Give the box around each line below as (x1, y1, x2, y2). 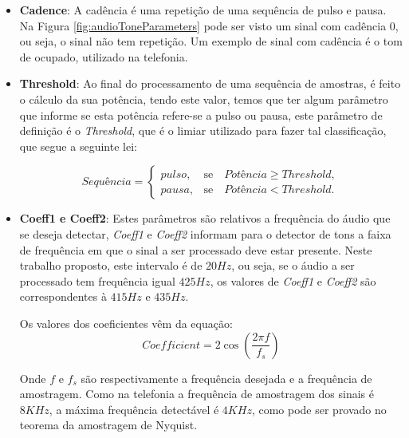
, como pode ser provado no (251, 401, 387, 417)
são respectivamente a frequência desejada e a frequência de (81, 369, 372, 386)
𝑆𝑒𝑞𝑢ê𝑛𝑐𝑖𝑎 (81, 176, 132, 188)
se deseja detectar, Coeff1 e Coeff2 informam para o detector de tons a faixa (19, 225, 391, 242)
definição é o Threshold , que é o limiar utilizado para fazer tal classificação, (19, 122, 387, 139)
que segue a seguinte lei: (19, 137, 137, 154)
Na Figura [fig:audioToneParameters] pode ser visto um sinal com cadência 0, (19, 17, 399, 34)
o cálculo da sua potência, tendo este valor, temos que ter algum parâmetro (19, 90, 388, 107)
